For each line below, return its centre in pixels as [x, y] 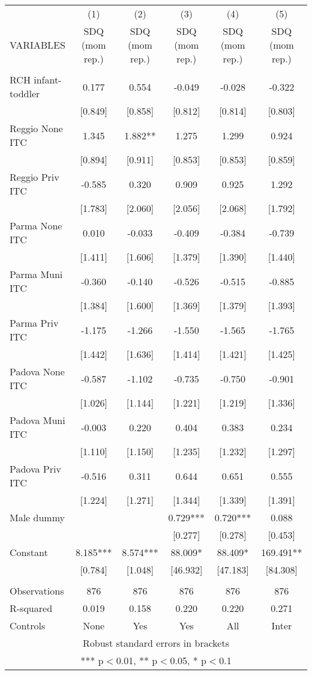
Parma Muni [36, 274]
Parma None [36, 226]
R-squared [31, 608]
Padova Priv [35, 469]
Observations [37, 591]
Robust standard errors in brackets [156, 643]
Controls [28, 625]
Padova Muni [37, 420]
